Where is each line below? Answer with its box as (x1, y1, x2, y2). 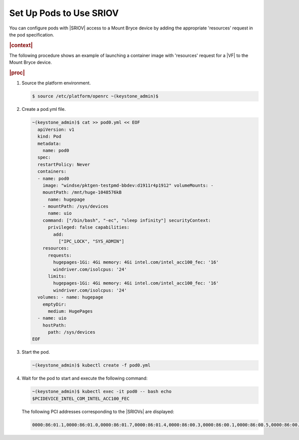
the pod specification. (9, 31, 54, 37)
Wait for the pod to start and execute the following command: (21, 375, 148, 382)
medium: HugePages (48, 308, 93, 314)
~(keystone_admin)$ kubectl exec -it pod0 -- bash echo (32, 389, 172, 395)
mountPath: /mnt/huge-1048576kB (42, 190, 122, 195)
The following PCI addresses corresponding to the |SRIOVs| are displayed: (21, 409, 174, 415)
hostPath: (42, 322, 67, 328)
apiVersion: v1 (37, 126, 75, 132)
